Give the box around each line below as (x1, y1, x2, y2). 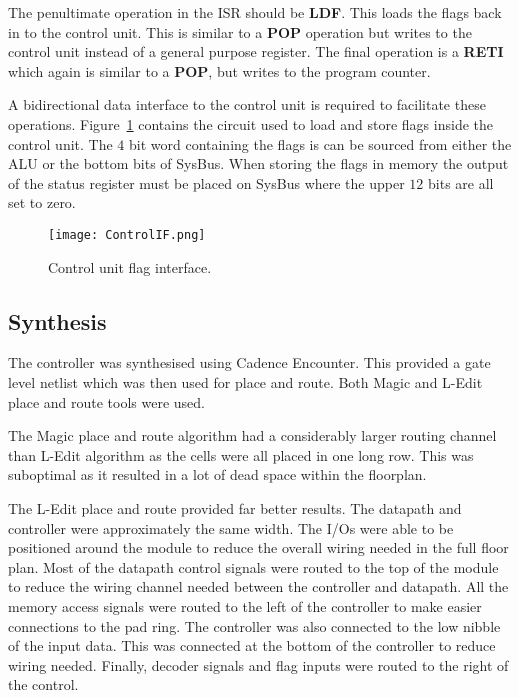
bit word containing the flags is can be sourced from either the (128, 133, 512, 154)
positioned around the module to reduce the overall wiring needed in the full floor (8, 537, 509, 558)
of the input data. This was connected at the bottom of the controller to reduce (8, 635, 496, 656)
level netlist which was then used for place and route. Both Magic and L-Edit (8, 371, 483, 392)
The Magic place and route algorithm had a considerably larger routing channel (8, 425, 497, 446)
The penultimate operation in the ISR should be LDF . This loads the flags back (8, 2, 502, 22)
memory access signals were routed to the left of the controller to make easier (8, 595, 482, 616)
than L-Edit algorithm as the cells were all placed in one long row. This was (8, 444, 474, 465)
